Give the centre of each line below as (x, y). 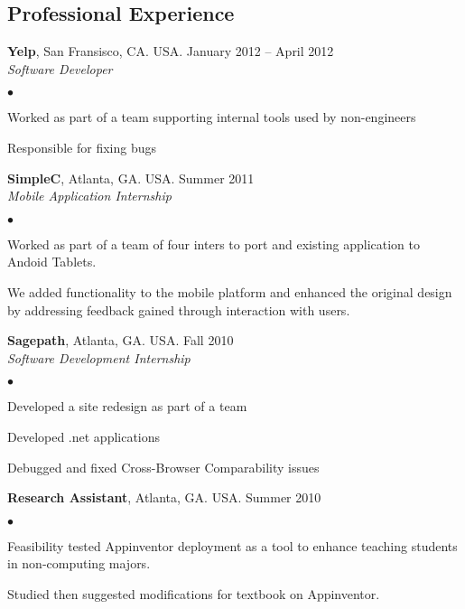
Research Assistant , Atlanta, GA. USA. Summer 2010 (164, 497)
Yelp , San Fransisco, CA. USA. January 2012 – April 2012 (171, 51)
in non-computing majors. (79, 563)
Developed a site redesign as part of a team (127, 406)
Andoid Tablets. (52, 262)
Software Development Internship (99, 357)
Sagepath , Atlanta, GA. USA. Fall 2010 (121, 340)
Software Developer (60, 68)
